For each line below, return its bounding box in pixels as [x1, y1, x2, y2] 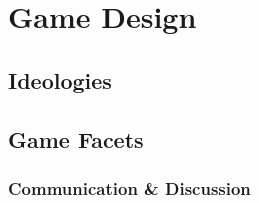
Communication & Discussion [8, 175, 251, 200]
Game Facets [8, 123, 144, 154]
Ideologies [8, 64, 112, 95]
